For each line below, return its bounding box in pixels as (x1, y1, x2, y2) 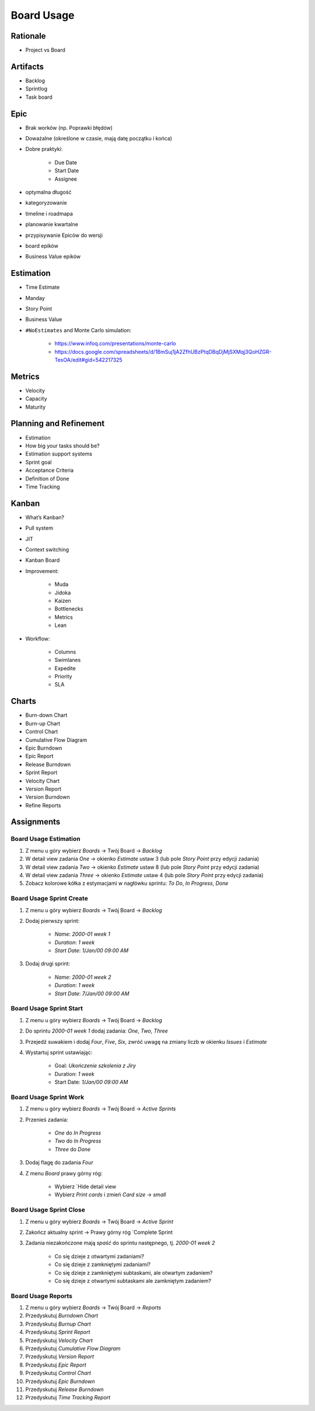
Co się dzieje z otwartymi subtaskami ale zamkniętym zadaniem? (54, 1277, 211, 1284)
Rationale (10, 31, 46, 41)
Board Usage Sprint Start (10, 1005, 83, 1013)
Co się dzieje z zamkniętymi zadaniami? (54, 1261, 151, 1268)
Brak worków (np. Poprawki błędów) (25, 124, 113, 131)
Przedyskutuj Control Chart (25, 1369, 92, 1376)
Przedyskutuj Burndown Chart (25, 1312, 99, 1319)
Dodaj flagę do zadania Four (25, 1159, 93, 1166)
